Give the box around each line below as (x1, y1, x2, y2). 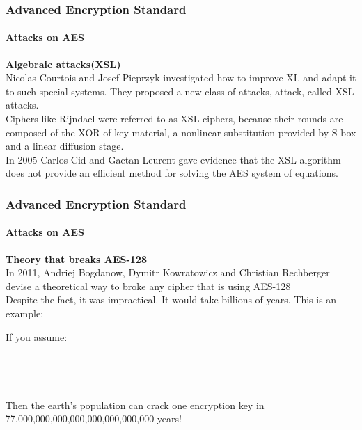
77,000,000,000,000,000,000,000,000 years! (6, 411, 182, 426)
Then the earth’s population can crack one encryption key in (6, 397, 265, 412)
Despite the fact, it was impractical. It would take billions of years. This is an (6, 292, 337, 307)
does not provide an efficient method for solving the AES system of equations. (6, 166, 338, 180)
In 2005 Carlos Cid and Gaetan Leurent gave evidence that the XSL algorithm (6, 152, 341, 166)
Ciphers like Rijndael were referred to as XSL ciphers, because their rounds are (6, 111, 343, 126)
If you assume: (6, 329, 68, 344)
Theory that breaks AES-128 (6, 251, 147, 266)
